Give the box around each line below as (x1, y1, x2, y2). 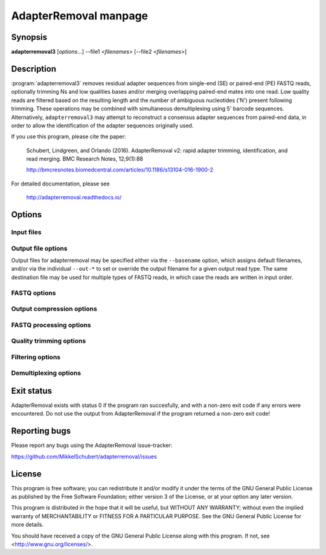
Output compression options (11, 305, 98, 313)
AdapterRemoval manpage (11, 9, 149, 22)
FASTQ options (11, 289, 56, 297)
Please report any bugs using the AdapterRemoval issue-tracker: (11, 441, 173, 449)
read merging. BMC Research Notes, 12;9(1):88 (26, 155, 144, 162)
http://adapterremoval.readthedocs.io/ (26, 194, 122, 201)
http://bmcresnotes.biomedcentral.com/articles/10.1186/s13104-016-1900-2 (26, 166, 214, 173)
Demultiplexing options (11, 369, 81, 377)
